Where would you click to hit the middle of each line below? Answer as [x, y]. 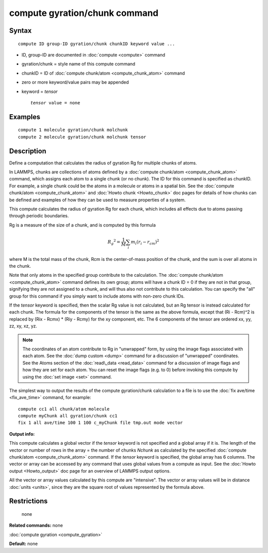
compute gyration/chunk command [84, 13]
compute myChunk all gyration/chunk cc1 [68, 416]
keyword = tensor [40, 91]
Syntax [20, 31]
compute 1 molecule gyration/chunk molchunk [73, 130]
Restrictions [29, 501]
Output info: [22, 434]
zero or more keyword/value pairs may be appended [75, 82]
